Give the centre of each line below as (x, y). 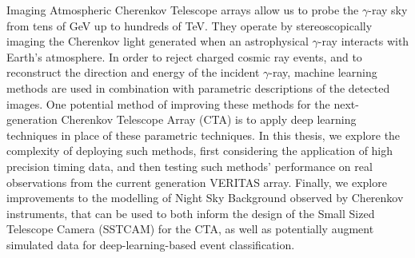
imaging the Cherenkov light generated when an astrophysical (158, 41)
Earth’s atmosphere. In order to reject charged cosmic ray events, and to (184, 56)
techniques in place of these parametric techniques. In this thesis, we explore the (204, 135)
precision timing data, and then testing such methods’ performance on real (190, 166)
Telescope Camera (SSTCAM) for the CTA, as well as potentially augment (190, 229)
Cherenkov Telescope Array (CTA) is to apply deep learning (209, 119)
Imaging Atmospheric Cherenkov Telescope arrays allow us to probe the (183, 10)
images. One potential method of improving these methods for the (168, 103)
